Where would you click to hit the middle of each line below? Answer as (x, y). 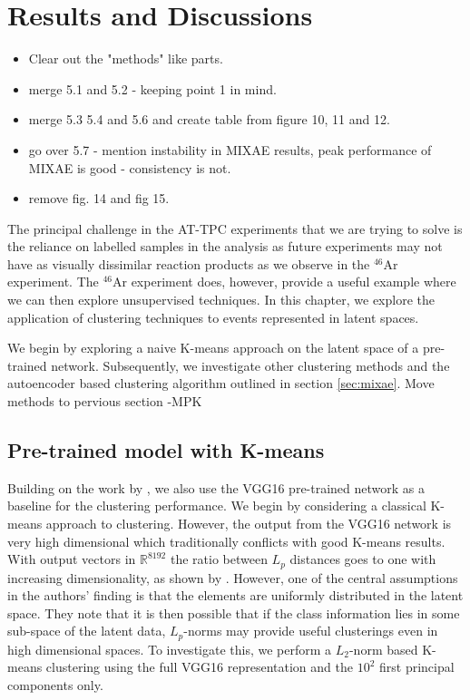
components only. (55, 685)
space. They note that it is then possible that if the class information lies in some (234, 612)
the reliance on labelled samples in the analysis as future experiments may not (225, 246)
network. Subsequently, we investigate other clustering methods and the (250, 365)
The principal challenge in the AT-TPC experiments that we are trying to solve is (235, 228)
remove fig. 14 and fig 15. (99, 198)
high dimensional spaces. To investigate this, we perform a (170, 649)
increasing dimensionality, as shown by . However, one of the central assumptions (233, 577)
